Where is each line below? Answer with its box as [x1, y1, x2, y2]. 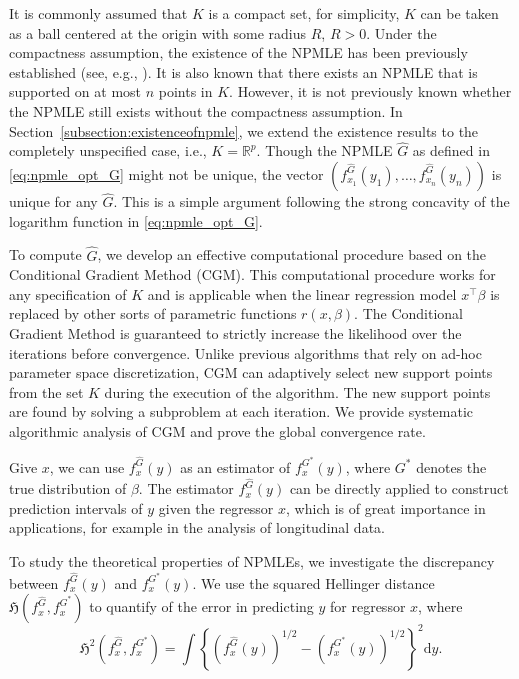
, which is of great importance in [286, 497, 486, 518]
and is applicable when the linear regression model [147, 283, 457, 304]
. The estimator [138, 478, 234, 499]
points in [158, 81, 213, 102]
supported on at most [9, 81, 142, 102]
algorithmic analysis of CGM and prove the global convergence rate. [9, 420, 426, 441]
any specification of [9, 283, 127, 304]
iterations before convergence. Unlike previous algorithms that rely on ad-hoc [9, 342, 482, 363]
